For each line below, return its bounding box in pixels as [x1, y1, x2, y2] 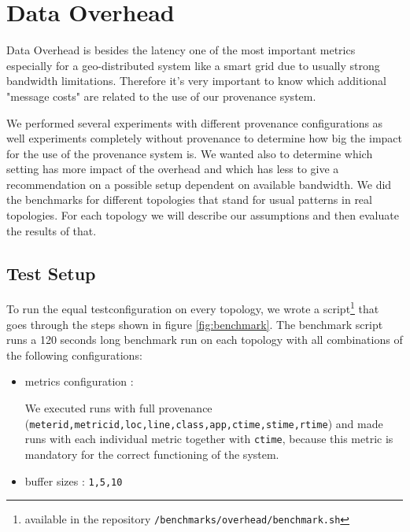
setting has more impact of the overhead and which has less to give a [6, 161, 339, 177]
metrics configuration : [24, 373, 134, 390]
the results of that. [6, 222, 97, 238]
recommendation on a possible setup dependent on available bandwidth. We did [6, 175, 392, 192]
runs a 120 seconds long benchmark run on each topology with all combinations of [6, 331, 403, 348]
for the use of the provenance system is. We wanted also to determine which [6, 145, 373, 161]
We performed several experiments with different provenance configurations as [6, 114, 383, 131]
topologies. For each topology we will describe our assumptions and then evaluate [6, 207, 399, 224]
